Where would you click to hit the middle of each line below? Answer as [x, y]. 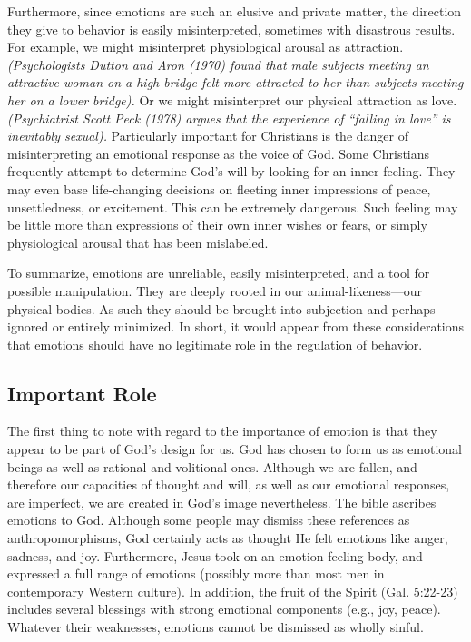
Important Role [82, 393]
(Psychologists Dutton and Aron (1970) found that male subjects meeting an [218, 64]
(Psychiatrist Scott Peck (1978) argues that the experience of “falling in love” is [229, 118]
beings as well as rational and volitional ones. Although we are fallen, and [212, 466]
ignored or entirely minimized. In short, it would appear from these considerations [236, 326]
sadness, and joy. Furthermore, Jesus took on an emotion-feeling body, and [215, 555]
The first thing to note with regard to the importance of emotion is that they [222, 431]
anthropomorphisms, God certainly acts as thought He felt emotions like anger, [228, 538]
